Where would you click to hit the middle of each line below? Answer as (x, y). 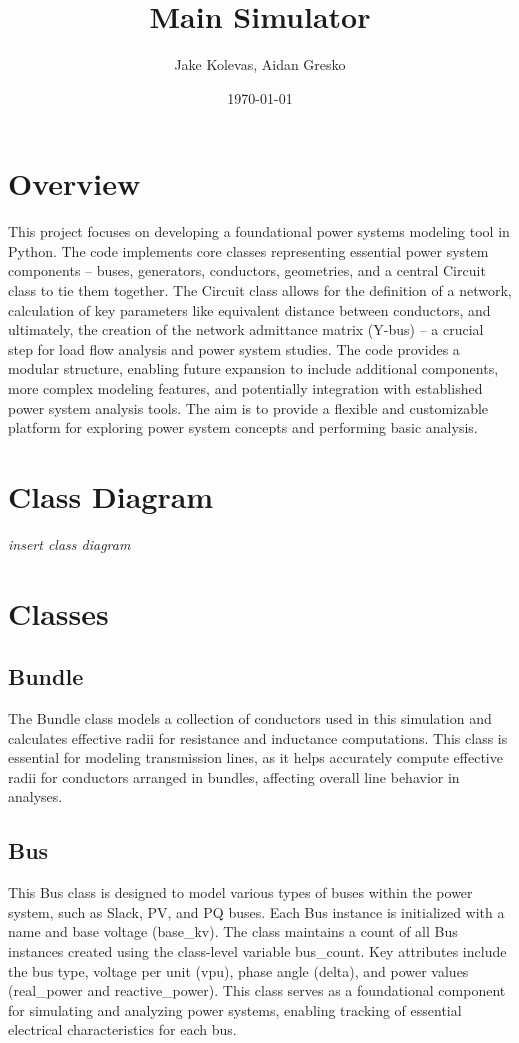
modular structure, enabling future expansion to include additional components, (253, 368)
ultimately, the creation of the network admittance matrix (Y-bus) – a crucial (246, 329)
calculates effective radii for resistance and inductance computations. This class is (258, 737)
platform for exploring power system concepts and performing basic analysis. (243, 427)
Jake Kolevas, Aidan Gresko (260, 64)
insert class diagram (69, 543)
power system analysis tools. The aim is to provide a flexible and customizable (248, 407)
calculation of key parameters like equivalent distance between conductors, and (249, 309)
